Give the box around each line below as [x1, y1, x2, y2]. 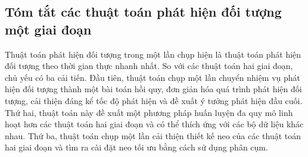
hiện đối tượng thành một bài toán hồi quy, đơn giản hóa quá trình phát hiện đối [5, 83, 302, 95]
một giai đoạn [5, 20, 92, 38]
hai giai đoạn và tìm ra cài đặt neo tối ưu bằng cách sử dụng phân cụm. [5, 141, 268, 153]
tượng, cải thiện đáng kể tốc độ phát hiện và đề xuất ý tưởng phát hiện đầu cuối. [5, 94, 303, 106]
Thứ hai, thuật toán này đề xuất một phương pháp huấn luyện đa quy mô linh [5, 106, 293, 118]
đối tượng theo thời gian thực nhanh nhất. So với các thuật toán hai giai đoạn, [5, 59, 293, 72]
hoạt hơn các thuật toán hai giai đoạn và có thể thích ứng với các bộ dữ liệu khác [5, 118, 304, 130]
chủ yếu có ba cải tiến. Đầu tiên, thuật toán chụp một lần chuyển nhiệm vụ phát [5, 71, 301, 83]
